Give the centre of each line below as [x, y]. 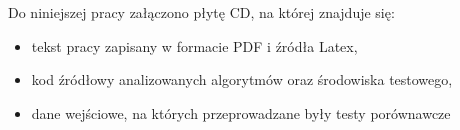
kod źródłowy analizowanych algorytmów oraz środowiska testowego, [242, 79]
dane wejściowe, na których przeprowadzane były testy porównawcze [241, 112]
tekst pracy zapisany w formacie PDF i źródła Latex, [194, 45]
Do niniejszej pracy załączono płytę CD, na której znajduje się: [201, 12]
